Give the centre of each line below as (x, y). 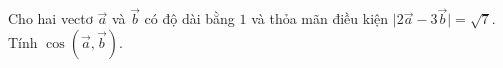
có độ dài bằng (189, 18)
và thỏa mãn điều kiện (320, 18)
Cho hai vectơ (50, 18)
